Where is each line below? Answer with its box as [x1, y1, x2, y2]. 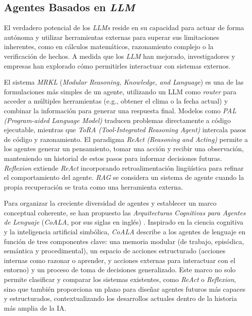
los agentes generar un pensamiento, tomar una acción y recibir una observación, [4, 143, 244, 154]
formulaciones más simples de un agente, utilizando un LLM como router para [4, 86, 236, 96]
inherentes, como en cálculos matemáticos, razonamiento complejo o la [4, 41, 214, 52]
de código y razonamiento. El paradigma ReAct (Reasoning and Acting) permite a [4, 134, 248, 144]
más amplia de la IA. [4, 302, 67, 313]
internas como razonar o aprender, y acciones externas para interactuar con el [4, 255, 235, 265]
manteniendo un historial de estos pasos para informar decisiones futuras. [4, 153, 222, 163]
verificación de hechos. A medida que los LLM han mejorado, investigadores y [4, 51, 235, 61]
